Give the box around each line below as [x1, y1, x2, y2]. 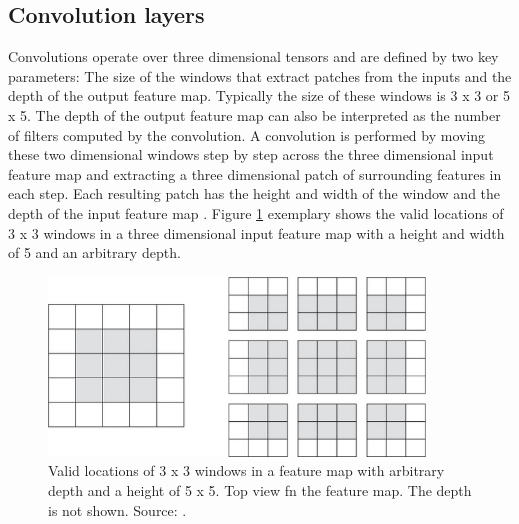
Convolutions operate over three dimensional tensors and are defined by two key [8, 46, 499, 67]
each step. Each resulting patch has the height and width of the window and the [8, 183, 501, 204]
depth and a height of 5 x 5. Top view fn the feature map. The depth [48, 479, 472, 500]
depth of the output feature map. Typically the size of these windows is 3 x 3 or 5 [8, 85, 511, 106]
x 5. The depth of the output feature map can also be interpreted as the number [8, 104, 501, 125]
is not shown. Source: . [48, 499, 187, 520]
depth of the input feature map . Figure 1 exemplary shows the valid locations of [8, 202, 504, 223]
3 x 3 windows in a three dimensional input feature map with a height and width [8, 222, 505, 243]
